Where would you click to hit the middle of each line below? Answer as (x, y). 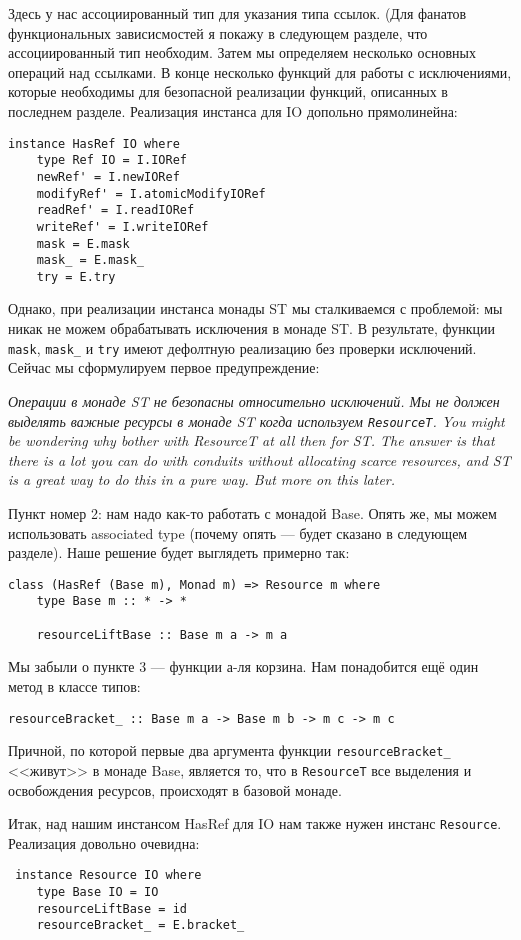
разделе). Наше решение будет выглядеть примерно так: (179, 552)
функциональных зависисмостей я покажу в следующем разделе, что (218, 32)
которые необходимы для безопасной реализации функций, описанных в (228, 91)
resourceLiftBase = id (111, 908)
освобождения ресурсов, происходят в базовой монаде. (175, 789)
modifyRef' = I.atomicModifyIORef (151, 193)
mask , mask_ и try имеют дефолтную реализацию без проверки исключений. (242, 347)
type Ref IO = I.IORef (111, 160)
